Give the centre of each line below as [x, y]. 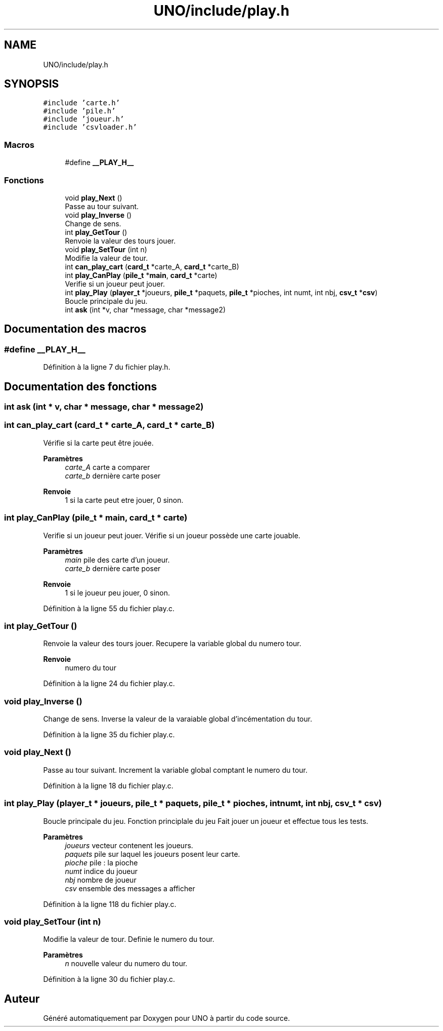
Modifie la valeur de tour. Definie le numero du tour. [129, 939]
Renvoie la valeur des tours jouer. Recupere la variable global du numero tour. [172, 644]
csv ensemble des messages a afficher [130, 888]
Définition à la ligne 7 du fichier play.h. [107, 367]
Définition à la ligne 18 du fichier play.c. [108, 785]
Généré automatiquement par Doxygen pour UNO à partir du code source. [167, 1018]
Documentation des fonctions [81, 386]
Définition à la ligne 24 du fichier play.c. [109, 684]
